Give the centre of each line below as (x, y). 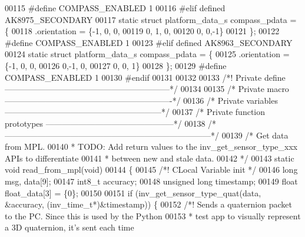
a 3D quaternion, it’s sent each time (69, 227)
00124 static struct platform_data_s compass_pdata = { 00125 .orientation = (147, 54)
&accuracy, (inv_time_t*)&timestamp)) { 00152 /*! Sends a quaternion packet (148, 204)
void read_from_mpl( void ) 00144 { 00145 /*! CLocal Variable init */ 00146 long (151, 169)
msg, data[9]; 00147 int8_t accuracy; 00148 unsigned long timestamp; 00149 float (151, 181)
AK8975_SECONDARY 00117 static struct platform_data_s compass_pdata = (151, 19)
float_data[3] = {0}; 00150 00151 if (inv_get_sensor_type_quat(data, (133, 192)
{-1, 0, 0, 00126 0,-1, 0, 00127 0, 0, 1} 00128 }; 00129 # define (116, 65)
